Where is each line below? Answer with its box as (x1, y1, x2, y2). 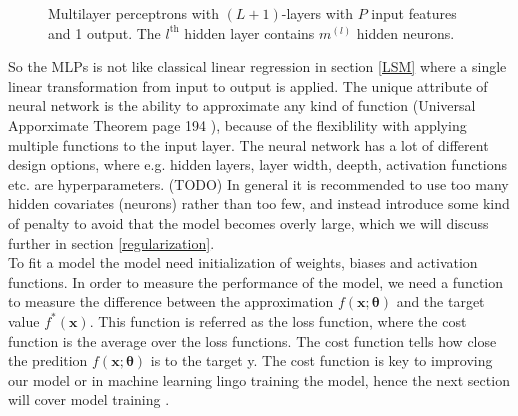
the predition (8, 350, 88, 371)
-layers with (281, 3, 354, 23)
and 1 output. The (48, 22, 161, 43)
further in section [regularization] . (8, 232, 215, 253)
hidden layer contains (184, 22, 315, 43)
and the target (396, 291, 485, 312)
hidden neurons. (356, 22, 455, 43)
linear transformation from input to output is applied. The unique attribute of (8, 75, 488, 96)
